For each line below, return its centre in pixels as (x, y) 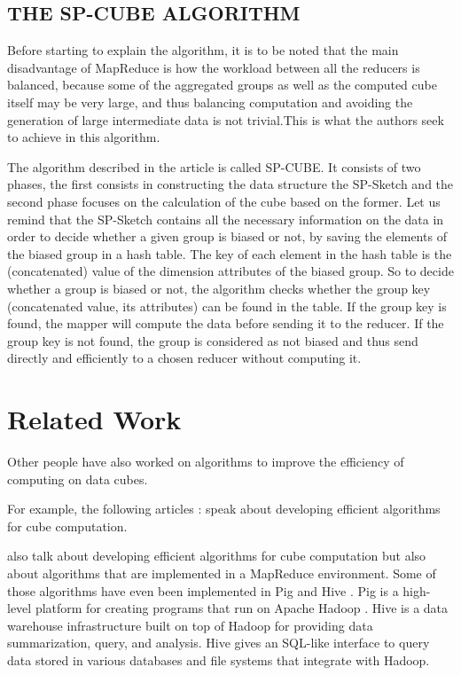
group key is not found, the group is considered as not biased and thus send (213, 340)
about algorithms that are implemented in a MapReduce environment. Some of (222, 573)
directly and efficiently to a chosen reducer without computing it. (184, 358)
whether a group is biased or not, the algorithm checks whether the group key (219, 288)
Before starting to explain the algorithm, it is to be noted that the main (203, 50)
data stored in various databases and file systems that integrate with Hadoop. (219, 659)
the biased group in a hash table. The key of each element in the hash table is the (230, 253)
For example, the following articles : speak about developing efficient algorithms (224, 509)
